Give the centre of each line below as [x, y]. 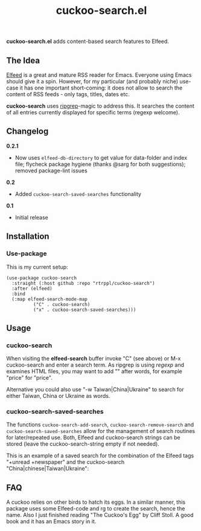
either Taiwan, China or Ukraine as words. [58, 396]
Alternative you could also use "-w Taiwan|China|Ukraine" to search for [95, 389]
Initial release [31, 217]
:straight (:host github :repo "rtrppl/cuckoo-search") [83, 283]
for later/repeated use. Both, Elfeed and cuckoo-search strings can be [93, 438]
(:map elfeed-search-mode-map [49, 299]
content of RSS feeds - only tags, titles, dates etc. [68, 94]
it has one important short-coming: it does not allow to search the [101, 88]
